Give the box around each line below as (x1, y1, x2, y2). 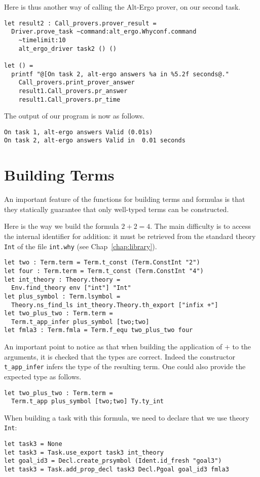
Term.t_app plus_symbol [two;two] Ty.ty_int (11, 398, 164, 405)
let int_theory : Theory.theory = (4, 276, 121, 283)
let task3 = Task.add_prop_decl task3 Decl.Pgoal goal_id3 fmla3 (4, 466, 229, 473)
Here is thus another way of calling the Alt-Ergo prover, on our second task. (4, 2, 241, 12)
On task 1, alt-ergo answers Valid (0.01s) (4, 128, 153, 136)
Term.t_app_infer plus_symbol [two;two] (11, 318, 150, 325)
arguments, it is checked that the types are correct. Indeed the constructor (4, 351, 235, 362)
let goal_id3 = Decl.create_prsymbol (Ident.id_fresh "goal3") (4, 457, 222, 465)
